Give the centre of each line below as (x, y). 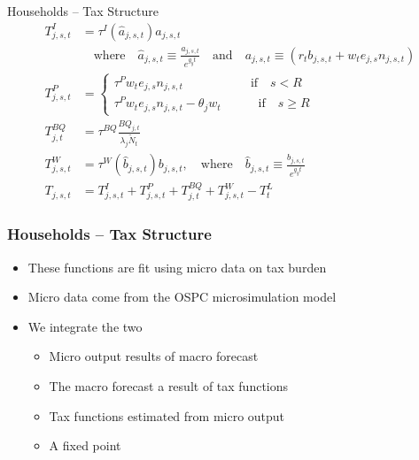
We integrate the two (85, 326)
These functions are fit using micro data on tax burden (177, 267)
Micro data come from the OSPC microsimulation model (182, 297)
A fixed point (85, 445)
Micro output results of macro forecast (154, 356)
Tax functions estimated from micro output (167, 415)
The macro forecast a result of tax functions (169, 386)
